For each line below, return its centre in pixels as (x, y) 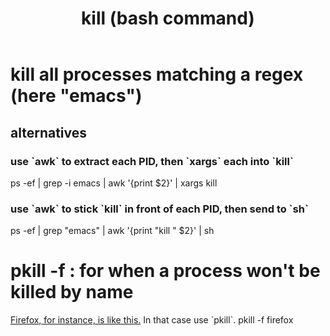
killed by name (72, 292)
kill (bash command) (168, 18)
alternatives (49, 132)
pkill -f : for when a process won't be (165, 271)
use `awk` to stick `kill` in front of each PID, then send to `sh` (159, 209)
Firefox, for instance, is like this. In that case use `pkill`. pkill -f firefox (152, 320)
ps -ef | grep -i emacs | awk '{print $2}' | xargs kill (114, 183)
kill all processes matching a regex (157, 74)
